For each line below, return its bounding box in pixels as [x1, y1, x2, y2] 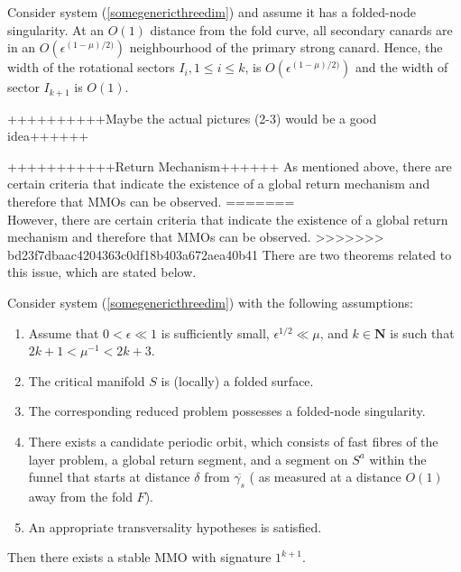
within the [369, 449, 427, 468]
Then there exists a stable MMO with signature [7, 548, 272, 567]
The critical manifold [28, 371, 145, 390]
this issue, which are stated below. [7, 263, 197, 281]
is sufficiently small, [161, 323, 270, 342]
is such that [390, 323, 455, 342]
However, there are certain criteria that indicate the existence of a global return [7, 209, 448, 228]
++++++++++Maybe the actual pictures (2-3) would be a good [7, 108, 377, 127]
